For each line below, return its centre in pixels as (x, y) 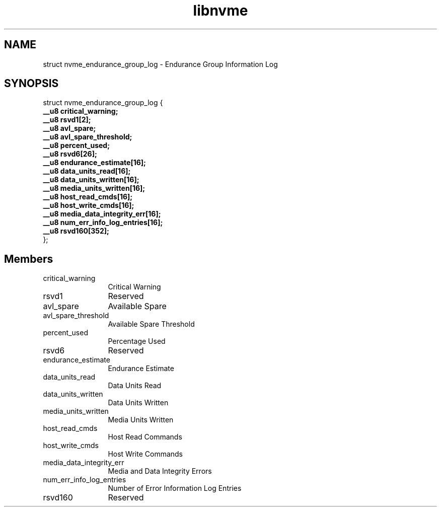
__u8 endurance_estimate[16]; (94, 163)
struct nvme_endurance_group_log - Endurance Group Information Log (160, 64)
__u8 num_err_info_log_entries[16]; (103, 223)
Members (29, 259)
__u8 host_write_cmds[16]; (89, 205)
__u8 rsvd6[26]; (70, 154)
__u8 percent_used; (76, 145)
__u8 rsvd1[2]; (67, 120)
